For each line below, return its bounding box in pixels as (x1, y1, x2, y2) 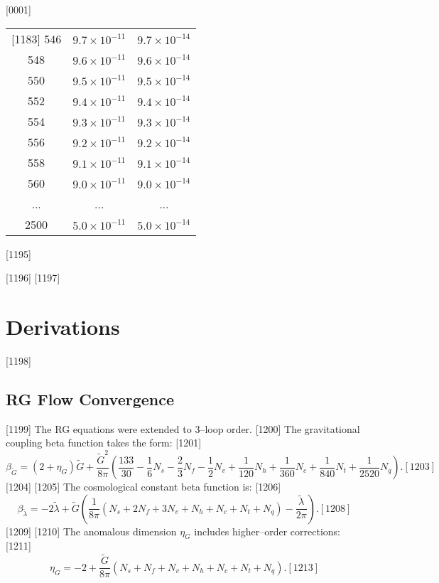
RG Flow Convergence (6, 387, 175, 410)
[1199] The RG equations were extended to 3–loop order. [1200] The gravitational (6, 421, 360, 436)
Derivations (6, 311, 120, 341)
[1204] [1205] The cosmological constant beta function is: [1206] (6, 479, 281, 494)
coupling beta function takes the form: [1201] (6, 435, 202, 450)
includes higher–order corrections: (194, 523, 340, 538)
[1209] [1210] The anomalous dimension (6, 523, 177, 538)
